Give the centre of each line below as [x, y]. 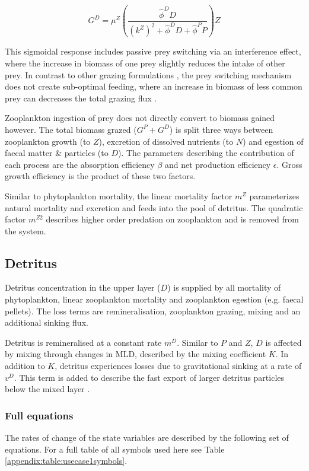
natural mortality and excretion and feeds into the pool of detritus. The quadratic [154, 207]
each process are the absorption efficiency [80, 164]
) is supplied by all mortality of [224, 287]
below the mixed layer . [47, 389]
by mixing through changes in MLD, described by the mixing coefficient [136, 354]
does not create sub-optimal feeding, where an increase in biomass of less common [154, 86]
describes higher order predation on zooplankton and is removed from [172, 219]
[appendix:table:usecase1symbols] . [66, 461]
